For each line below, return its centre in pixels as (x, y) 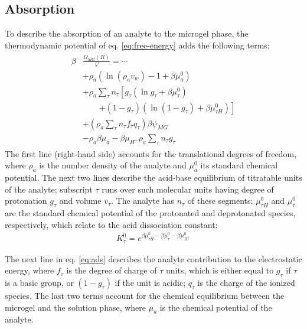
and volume (80, 201)
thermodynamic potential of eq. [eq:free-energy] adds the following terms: (137, 45)
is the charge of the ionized (246, 282)
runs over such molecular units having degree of (188, 189)
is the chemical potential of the (216, 307)
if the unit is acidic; (150, 282)
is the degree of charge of (112, 270)
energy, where (30, 270)
